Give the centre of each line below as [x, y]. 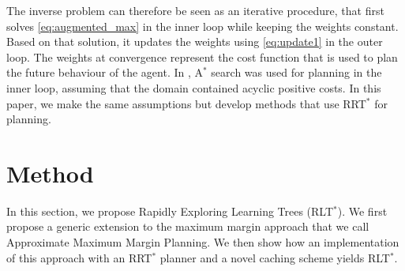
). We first [362, 211]
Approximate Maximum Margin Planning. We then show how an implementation [203, 242]
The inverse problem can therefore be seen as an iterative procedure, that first [195, 10]
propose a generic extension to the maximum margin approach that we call [188, 226]
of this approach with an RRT [79, 257]
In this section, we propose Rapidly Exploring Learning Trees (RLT [170, 211]
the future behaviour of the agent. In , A [105, 72]
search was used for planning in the [296, 72]
